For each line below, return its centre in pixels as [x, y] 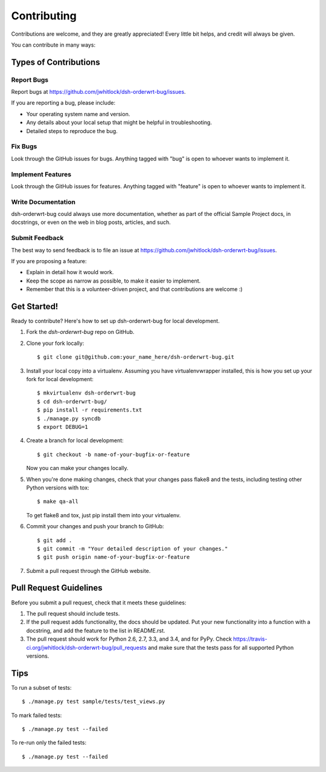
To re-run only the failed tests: [49, 743]
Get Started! [35, 306]
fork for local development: [60, 379]
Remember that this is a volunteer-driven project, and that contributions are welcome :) [134, 289]
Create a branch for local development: [75, 440]
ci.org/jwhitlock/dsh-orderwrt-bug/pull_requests [87, 647]
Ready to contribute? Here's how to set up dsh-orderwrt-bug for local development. [115, 321]
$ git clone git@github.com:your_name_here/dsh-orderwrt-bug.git [136, 357]
